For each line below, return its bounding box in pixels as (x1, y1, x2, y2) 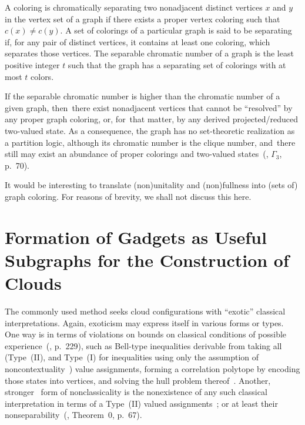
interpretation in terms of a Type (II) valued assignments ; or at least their (5, 397, 278, 409)
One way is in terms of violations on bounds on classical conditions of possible (5, 328, 287, 340)
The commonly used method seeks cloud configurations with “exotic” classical (5, 305, 286, 317)
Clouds (5, 271, 62, 295)
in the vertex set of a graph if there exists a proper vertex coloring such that (5, 12, 280, 25)
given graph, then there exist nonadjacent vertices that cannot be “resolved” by (5, 101, 293, 113)
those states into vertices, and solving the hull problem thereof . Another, (5, 374, 271, 386)
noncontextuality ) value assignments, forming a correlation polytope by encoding (5, 362, 300, 374)
